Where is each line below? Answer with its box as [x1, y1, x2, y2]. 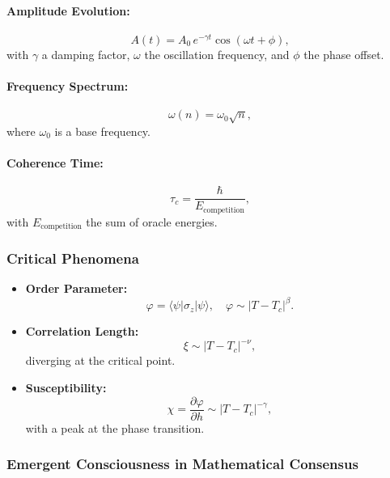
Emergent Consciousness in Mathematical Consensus [6, 454, 358, 474]
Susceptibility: [25, 379, 107, 396]
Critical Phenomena [6, 247, 139, 268]
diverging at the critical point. [25, 352, 176, 369]
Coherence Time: [6, 154, 104, 171]
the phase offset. [303, 45, 384, 62]
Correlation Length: [25, 323, 139, 340]
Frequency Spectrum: [6, 78, 129, 95]
